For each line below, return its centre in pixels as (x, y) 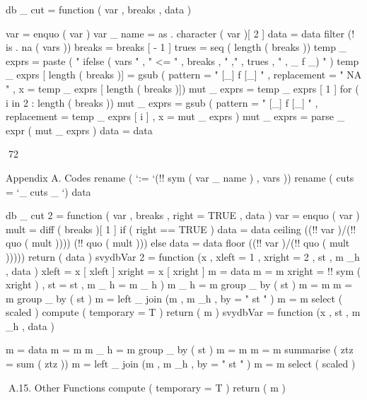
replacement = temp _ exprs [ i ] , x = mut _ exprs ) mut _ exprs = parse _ (175, 116)
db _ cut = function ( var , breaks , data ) (99, 9)
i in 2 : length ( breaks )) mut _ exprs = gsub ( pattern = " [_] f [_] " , (162, 102)
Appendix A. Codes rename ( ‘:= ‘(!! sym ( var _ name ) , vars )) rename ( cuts (180, 177)
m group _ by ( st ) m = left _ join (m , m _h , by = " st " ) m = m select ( (174, 298)
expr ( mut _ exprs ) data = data (79, 130)
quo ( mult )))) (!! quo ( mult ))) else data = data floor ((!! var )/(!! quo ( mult (178, 243)
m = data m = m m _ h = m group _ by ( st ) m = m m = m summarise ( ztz (180, 349)
